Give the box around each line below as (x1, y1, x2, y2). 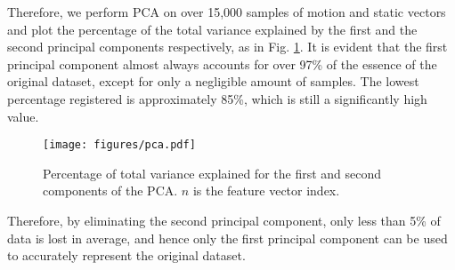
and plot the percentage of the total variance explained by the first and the (7, 20, 418, 38)
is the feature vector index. (192, 181, 340, 200)
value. (7, 107, 39, 125)
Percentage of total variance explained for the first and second (43, 163, 382, 182)
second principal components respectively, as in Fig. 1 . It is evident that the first (7, 37, 448, 56)
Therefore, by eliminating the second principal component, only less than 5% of (7, 211, 441, 229)
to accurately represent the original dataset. (7, 246, 246, 265)
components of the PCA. (43, 181, 178, 200)
